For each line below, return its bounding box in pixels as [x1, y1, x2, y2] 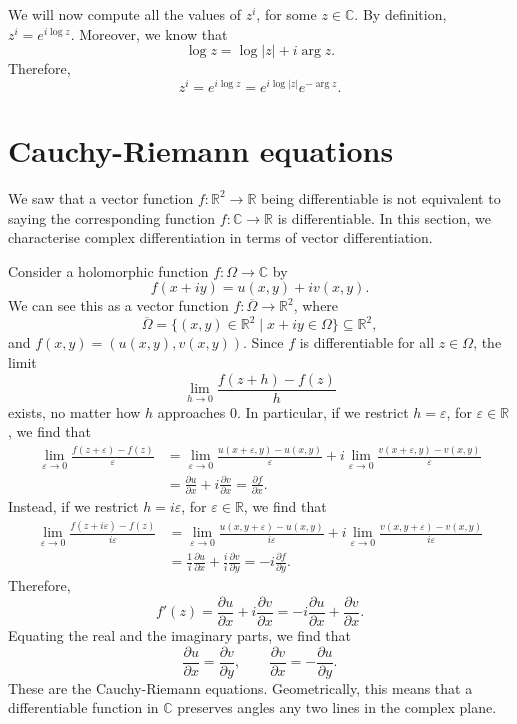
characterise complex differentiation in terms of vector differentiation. [8, 227, 433, 248]
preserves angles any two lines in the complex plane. [177, 697, 497, 718]
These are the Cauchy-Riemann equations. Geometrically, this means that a [8, 677, 473, 698]
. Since [243, 332, 284, 353]
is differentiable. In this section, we [277, 207, 491, 228]
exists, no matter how [8, 401, 141, 422]
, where [293, 295, 339, 316]
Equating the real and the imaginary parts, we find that [8, 624, 352, 645]
